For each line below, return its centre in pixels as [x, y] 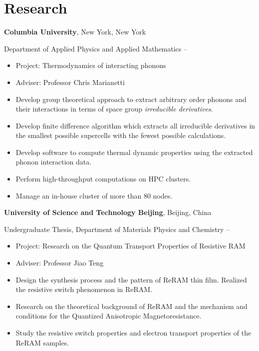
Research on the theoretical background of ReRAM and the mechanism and [131, 306]
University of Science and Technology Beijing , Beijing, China [108, 212]
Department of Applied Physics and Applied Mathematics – [96, 48]
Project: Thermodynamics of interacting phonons [91, 65]
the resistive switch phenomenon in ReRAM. [84, 289]
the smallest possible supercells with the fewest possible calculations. [121, 135]
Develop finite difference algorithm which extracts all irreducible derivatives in [135, 125]
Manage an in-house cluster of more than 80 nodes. [94, 195]
